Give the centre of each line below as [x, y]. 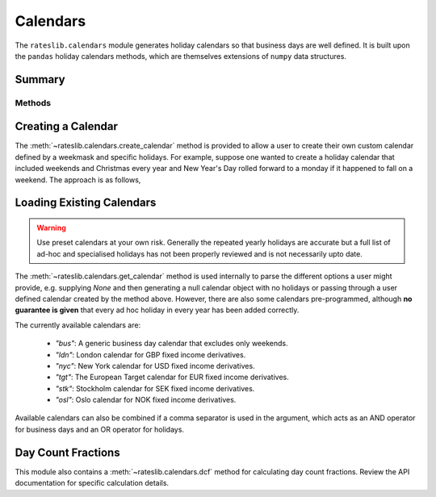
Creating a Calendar [67, 126]
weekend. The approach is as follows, [78, 180]
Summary [40, 79]
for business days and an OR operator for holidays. [100, 429]
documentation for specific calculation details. [92, 483]
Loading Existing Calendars [86, 203]
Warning [51, 228]
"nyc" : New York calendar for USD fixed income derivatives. [155, 365]
